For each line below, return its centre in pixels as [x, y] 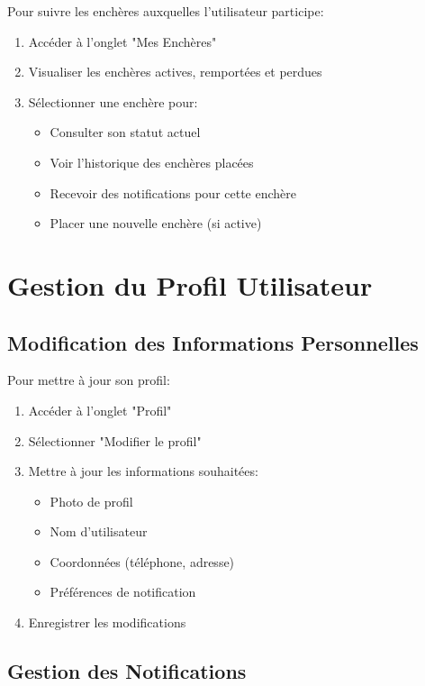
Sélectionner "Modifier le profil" [115, 440]
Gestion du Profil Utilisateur [190, 284]
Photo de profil [91, 501]
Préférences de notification [123, 592]
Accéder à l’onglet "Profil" [100, 410]
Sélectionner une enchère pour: [113, 101]
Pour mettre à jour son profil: [89, 380]
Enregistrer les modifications [107, 622]
